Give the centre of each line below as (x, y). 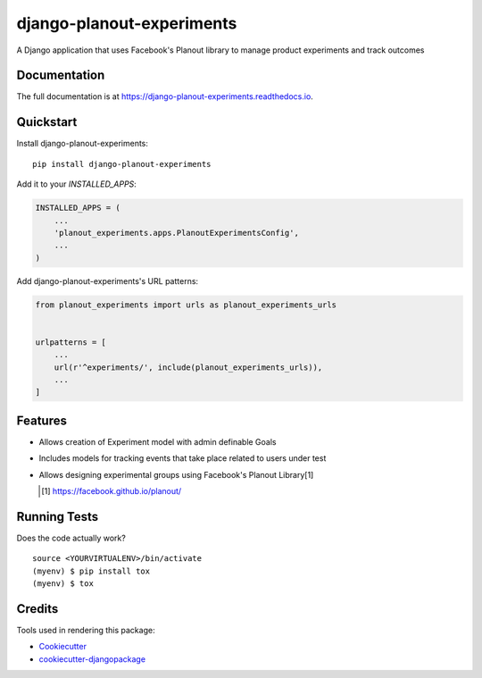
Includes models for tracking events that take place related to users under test (183, 458)
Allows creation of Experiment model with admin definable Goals (158, 441)
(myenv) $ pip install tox (91, 571)
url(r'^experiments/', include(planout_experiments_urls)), (188, 367)
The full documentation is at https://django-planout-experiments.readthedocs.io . (165, 96)
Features (42, 420)
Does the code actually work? (71, 538)
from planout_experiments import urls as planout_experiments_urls (186, 305)
